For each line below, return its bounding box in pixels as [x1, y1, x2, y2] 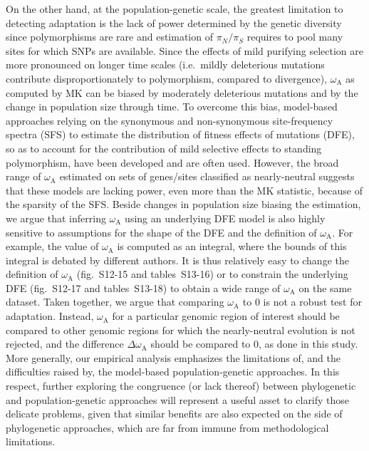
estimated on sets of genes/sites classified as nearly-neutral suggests [59, 169, 355, 184]
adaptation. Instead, [6, 309, 94, 323]
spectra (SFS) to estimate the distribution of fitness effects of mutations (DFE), [6, 127, 355, 142]
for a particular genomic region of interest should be [112, 309, 340, 323]
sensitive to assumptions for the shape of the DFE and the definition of [6, 224, 317, 239]
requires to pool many [246, 29, 343, 44]
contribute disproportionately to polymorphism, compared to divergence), [6, 71, 328, 85]
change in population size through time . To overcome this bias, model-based [6, 99, 338, 114]
